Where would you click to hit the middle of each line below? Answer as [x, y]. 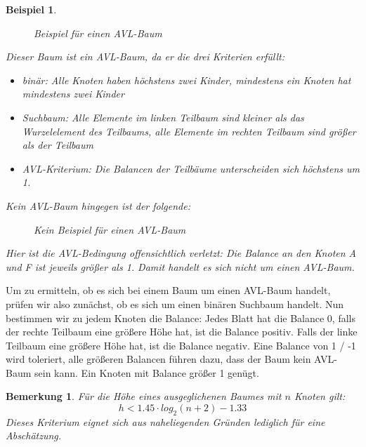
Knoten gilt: [320, 396]
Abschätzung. [34, 435]
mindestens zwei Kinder [73, 94]
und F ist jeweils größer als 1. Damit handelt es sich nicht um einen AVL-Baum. [180, 266]
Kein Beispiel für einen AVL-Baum [110, 229]
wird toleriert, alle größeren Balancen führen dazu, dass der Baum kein [158, 359]
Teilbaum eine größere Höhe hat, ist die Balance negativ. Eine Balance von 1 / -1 [181, 345]
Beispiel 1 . [31, 9]
